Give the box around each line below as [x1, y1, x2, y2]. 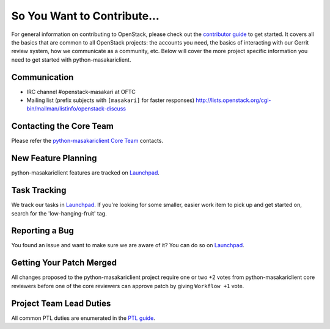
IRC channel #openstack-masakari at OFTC [26, 88, 136, 95]
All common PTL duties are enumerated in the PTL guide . [11, 314, 155, 322]
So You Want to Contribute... [11, 9, 160, 23]
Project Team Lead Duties [11, 298, 111, 308]
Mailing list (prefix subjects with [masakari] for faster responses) [26, 96, 195, 104]
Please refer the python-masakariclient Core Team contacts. [11, 137, 164, 145]
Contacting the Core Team [11, 121, 114, 131]
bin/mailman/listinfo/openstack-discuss [26, 105, 127, 112]
